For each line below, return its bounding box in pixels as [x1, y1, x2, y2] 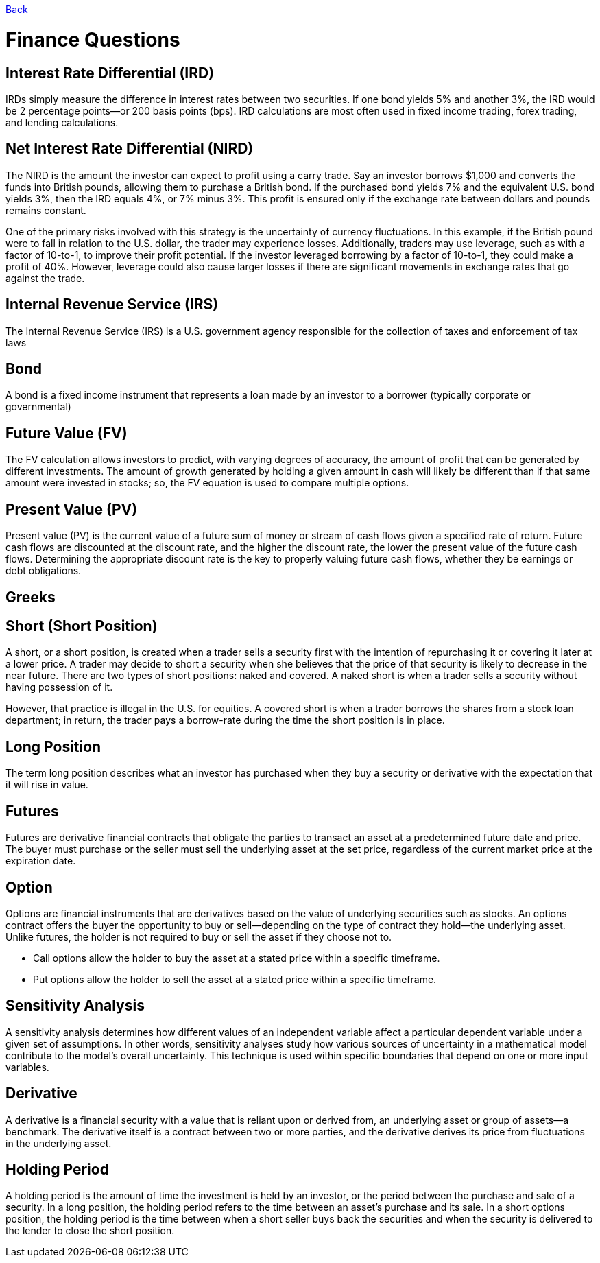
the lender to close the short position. [5, 1225, 175, 1237]
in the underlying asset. [5, 1137, 112, 1149]
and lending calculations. [5, 116, 119, 128]
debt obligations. [5, 565, 82, 577]
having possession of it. [5, 681, 113, 694]
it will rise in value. [5, 779, 88, 791]
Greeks [5, 588, 56, 606]
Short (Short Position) [5, 617, 158, 635]
